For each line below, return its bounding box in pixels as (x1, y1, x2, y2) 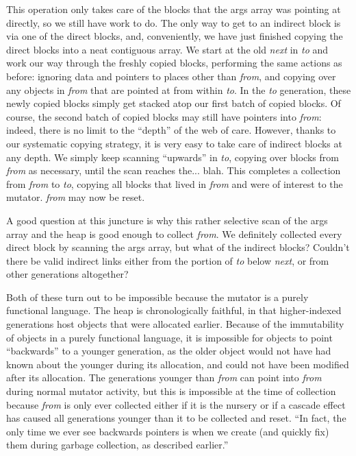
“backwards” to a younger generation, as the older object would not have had (6, 344, 331, 358)
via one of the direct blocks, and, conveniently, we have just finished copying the (6, 29, 343, 43)
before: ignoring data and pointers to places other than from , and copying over (6, 69, 336, 83)
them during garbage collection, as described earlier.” (6, 437, 229, 452)
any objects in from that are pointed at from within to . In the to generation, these (6, 82, 351, 97)
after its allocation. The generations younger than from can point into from (6, 370, 322, 385)
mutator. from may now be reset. (6, 190, 145, 204)
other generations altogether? (6, 267, 129, 281)
